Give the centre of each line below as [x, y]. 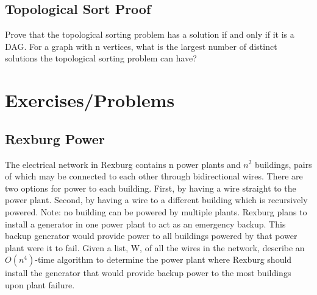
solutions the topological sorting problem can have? [101, 58]
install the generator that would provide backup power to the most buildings [148, 273]
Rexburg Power [55, 138]
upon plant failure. [40, 284]
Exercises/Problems [90, 100]
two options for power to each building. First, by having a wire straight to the [151, 188]
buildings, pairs [283, 164]
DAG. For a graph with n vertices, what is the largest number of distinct [141, 46]
